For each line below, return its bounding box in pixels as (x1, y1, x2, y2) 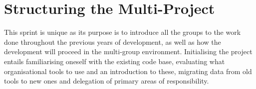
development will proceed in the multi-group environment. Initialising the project (4, 46, 253, 57)
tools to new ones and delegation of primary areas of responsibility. (4, 76, 209, 86)
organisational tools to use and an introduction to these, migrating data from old (4, 66, 252, 76)
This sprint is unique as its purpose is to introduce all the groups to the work (4, 27, 241, 37)
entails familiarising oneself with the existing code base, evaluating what (4, 56, 225, 66)
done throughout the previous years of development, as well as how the (4, 36, 221, 47)
